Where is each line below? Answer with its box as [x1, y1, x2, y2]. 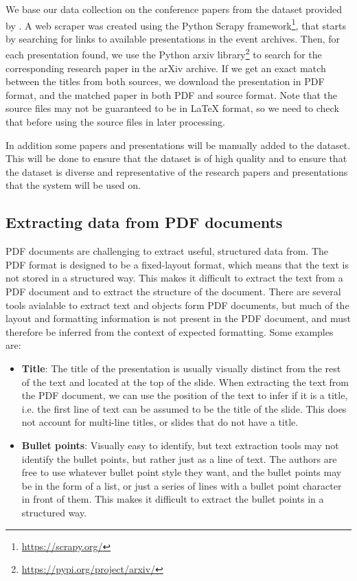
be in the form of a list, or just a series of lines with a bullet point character [21, 478, 342, 492]
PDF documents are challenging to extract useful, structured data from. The [5, 244, 329, 258]
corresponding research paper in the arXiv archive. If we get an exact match [5, 60, 326, 75]
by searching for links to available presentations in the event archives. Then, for [5, 31, 341, 45]
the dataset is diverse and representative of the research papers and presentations [5, 164, 348, 179]
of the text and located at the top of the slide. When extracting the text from [21, 374, 349, 389]
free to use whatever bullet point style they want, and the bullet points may [21, 465, 342, 479]
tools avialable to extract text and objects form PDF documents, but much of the [5, 297, 349, 312]
